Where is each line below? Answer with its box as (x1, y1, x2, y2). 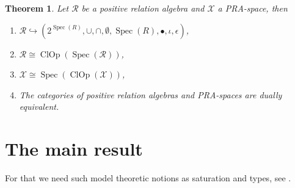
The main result (5, 136, 143, 161)
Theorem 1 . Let (5, 2, 69, 14)
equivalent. (19, 100, 59, 113)
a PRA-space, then (217, 2, 288, 14)
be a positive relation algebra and (81, 2, 205, 14)
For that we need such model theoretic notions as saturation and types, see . (5, 172, 291, 184)
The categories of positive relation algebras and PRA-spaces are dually (19, 88, 282, 101)
